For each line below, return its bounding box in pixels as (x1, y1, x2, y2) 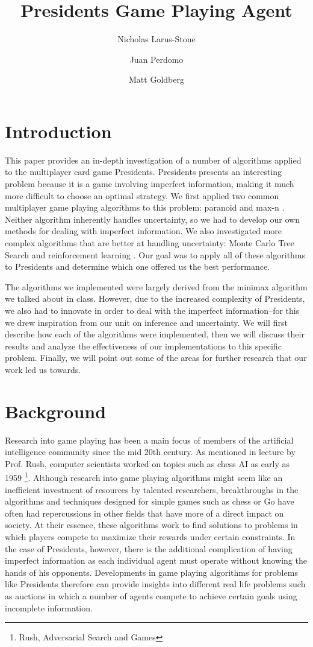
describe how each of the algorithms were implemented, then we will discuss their (5, 328, 305, 340)
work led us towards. (5, 363, 81, 375)
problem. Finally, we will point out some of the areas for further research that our (5, 351, 307, 364)
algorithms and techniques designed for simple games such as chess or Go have (5, 495, 294, 508)
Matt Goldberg (129, 73, 184, 86)
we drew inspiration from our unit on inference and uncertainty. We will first (5, 316, 288, 328)
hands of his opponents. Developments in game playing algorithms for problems (5, 566, 298, 578)
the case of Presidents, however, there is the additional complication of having (5, 542, 293, 555)
